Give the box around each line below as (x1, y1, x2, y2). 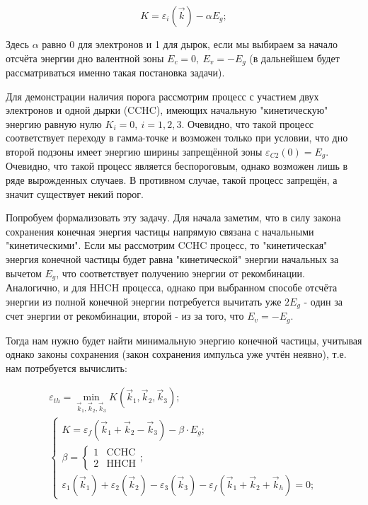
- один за (304, 294, 343, 308)
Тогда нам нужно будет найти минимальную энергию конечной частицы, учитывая (6, 332, 362, 347)
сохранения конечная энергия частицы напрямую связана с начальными (6, 224, 314, 238)
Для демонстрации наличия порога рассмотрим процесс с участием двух (6, 88, 319, 103)
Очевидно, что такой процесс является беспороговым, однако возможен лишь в (6, 158, 348, 173)
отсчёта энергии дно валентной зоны (6, 50, 164, 65)
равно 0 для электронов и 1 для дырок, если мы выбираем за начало (42, 37, 338, 51)
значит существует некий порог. (6, 186, 144, 201)
